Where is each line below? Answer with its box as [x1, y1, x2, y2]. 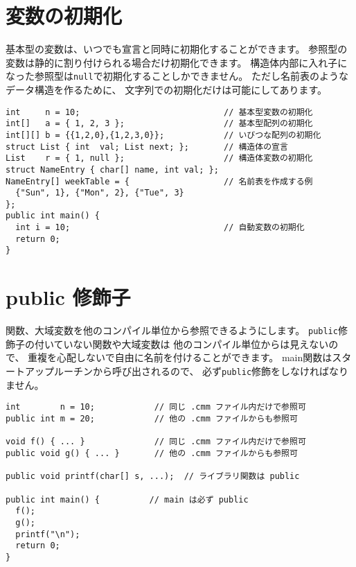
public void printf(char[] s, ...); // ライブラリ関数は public [6, 471, 300, 482]
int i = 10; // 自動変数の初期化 [15, 223, 305, 233]
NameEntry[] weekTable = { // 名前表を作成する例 [6, 176, 313, 186]
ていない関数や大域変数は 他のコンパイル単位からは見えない [53, 336, 329, 351]
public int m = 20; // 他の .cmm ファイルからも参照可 [6, 413, 298, 424]
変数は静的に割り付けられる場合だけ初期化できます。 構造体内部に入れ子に [6, 55, 348, 69]
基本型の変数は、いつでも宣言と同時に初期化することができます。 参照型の [6, 42, 348, 56]
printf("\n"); [15, 529, 80, 539]
